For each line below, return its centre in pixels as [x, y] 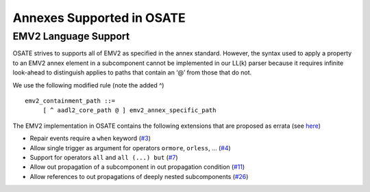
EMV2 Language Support [71, 36]
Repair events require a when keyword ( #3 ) [90, 138]
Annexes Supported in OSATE [99, 18]
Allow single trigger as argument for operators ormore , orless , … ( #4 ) [130, 148]
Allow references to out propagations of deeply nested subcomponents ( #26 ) [139, 176]
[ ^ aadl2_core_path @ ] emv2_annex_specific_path [129, 110]
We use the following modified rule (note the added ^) [88, 85]
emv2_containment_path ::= [70, 100]
